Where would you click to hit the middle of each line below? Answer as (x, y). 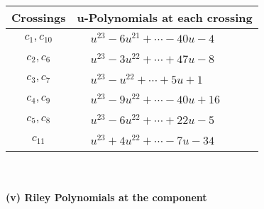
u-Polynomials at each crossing (165, 17)
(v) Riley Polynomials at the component (106, 197)
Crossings (39, 17)
